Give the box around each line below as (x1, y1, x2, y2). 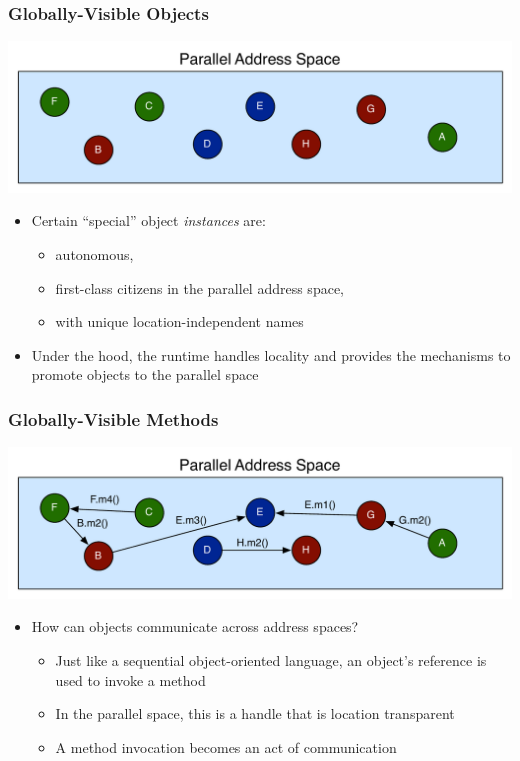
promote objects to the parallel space (31, 364, 259, 385)
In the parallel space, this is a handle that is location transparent (55, 703, 455, 724)
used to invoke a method (55, 669, 206, 690)
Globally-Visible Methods (8, 406, 219, 431)
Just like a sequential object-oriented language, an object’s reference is (55, 649, 487, 670)
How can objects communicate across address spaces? (31, 616, 359, 637)
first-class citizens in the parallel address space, (55, 277, 344, 298)
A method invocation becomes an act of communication (55, 736, 397, 757)
